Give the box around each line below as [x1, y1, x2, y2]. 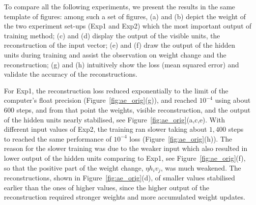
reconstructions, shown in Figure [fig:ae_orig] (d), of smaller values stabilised [4, 172, 235, 182]
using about [215, 95, 251, 105]
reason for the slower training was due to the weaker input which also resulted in [4, 143, 248, 153]
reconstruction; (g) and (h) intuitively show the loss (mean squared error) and [4, 59, 239, 69]
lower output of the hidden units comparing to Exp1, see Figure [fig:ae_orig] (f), [4, 152, 246, 163]
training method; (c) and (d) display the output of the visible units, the [4, 30, 220, 40]
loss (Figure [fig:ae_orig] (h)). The [129, 133, 232, 144]
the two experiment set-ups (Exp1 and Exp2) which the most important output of [4, 21, 252, 31]
